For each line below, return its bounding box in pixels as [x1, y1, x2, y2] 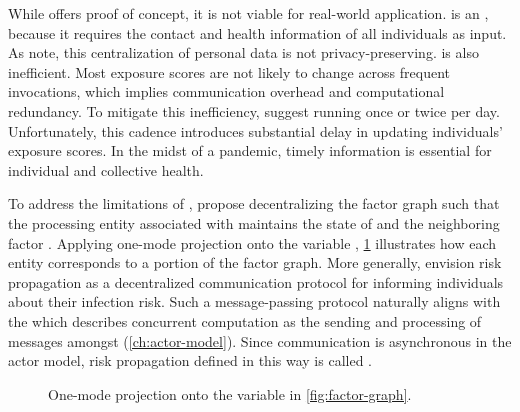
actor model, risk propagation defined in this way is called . [8, 350, 372, 371]
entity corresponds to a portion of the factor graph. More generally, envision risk [8, 252, 502, 273]
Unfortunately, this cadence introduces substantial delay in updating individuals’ [8, 120, 503, 141]
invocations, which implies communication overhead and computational [8, 81, 445, 102]
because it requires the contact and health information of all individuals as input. [8, 22, 507, 43]
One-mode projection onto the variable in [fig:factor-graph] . [48, 383, 412, 404]
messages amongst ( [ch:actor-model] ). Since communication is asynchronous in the [8, 330, 512, 351]
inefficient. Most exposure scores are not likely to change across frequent [8, 61, 450, 82]
